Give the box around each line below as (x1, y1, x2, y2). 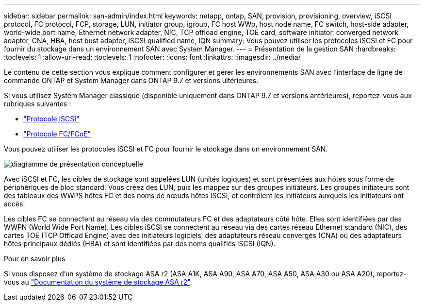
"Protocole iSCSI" (23, 115, 80, 123)
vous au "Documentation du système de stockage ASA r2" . (4, 278, 192, 286)
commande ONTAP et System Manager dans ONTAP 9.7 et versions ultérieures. (4, 76, 259, 85)
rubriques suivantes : (4, 100, 71, 108)
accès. (4, 200, 25, 208)
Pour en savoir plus (4, 254, 65, 263)
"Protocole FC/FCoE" (23, 130, 91, 138)
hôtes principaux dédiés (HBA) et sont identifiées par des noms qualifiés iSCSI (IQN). (4, 239, 276, 248)
